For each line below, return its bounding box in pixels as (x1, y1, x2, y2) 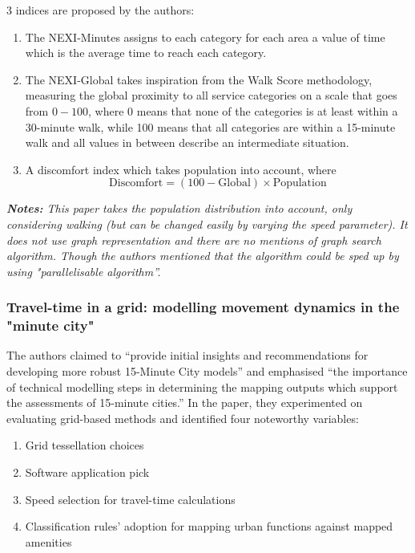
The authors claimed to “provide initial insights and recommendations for (6, 347, 369, 364)
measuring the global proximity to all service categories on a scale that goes (25, 87, 397, 104)
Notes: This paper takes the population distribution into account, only (6, 200, 353, 217)
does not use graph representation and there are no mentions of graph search (6, 231, 381, 248)
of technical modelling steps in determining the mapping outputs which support (6, 378, 398, 395)
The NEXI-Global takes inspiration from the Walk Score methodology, (25, 71, 373, 87)
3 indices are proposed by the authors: (6, 2, 195, 18)
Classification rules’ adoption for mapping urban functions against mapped (25, 518, 393, 535)
